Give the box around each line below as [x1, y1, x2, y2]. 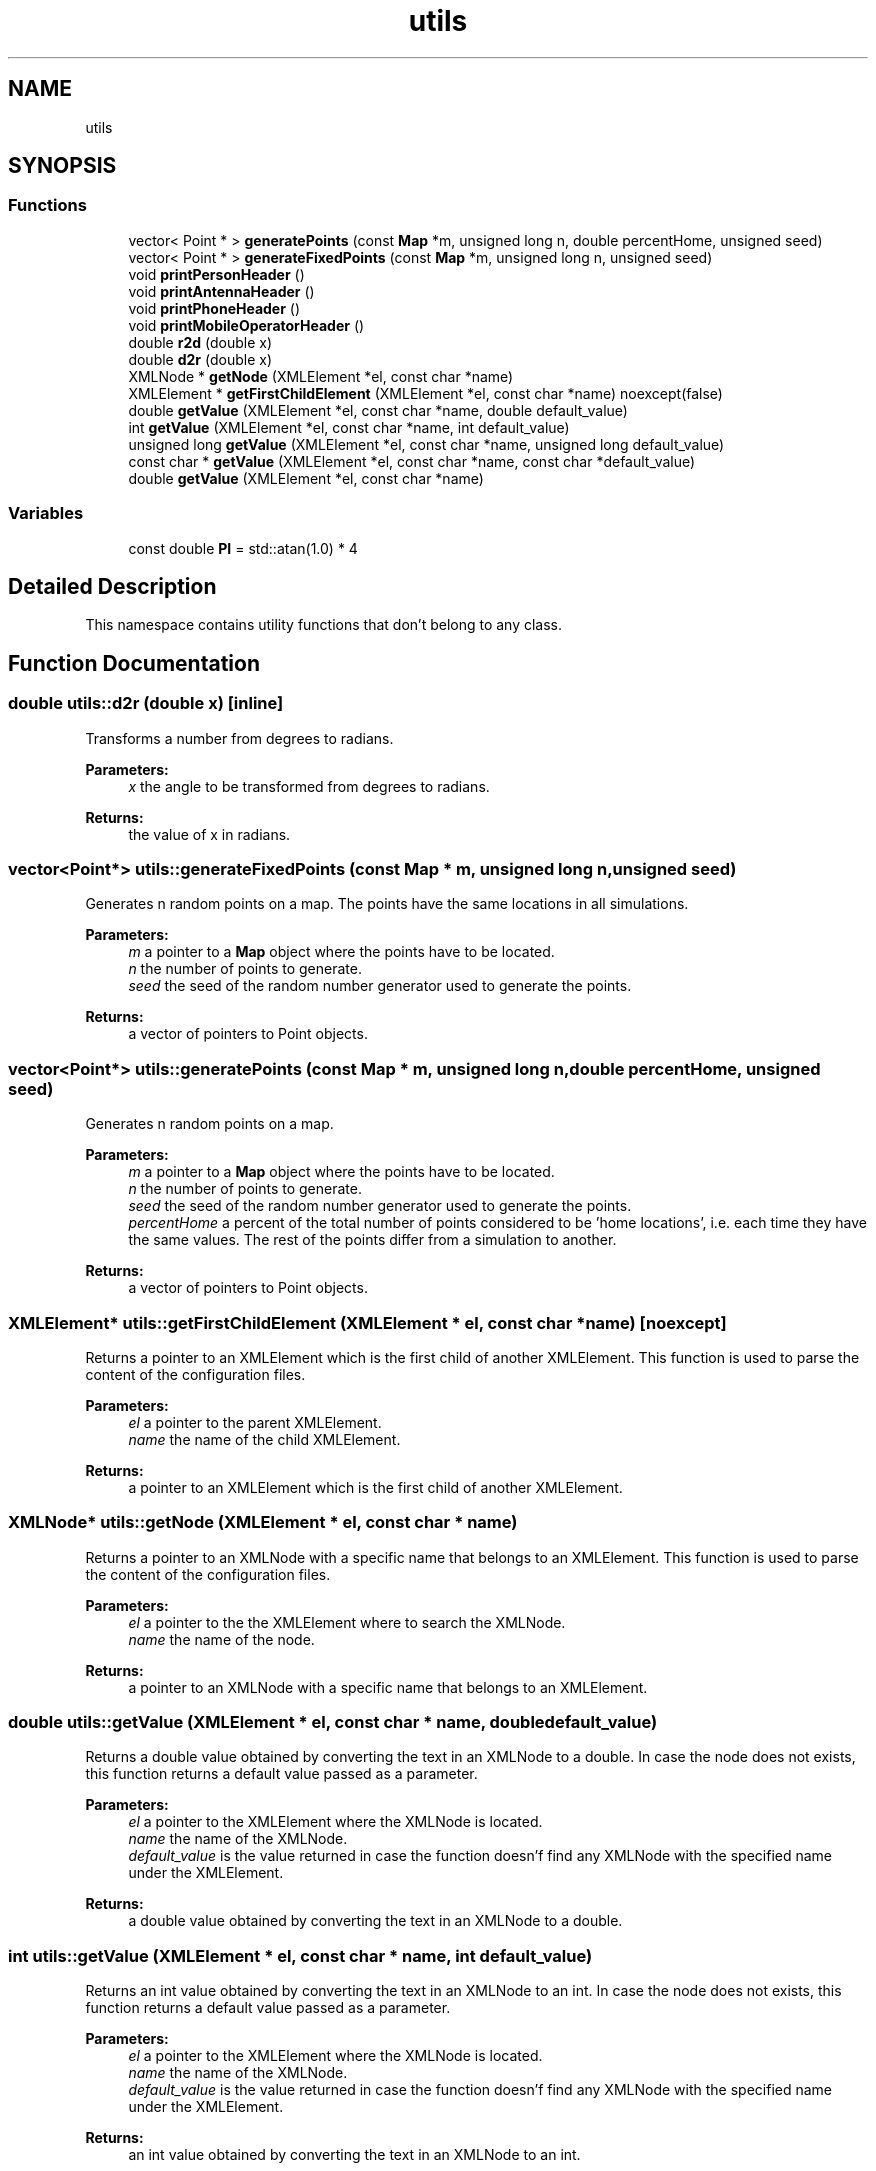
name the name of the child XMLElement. [128, 1430, 401, 1448]
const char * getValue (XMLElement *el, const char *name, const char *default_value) [128, 452, 696, 470]
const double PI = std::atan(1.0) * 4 [128, 539, 358, 557]
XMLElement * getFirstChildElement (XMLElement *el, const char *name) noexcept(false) [128, 384, 723, 402]
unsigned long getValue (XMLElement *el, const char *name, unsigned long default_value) [128, 435, 725, 453]
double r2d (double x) [128, 333, 273, 351]
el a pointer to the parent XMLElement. [128, 1413, 382, 1431]
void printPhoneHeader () [128, 299, 301, 317]
